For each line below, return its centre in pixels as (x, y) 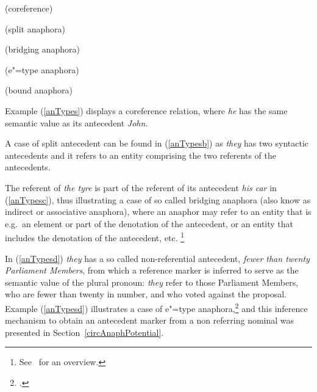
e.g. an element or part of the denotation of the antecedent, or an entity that (149, 223)
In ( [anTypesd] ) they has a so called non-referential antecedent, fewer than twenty (157, 258)
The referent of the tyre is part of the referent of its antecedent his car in (141, 187)
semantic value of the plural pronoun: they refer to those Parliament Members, (152, 282)
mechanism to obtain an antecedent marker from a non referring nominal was (150, 320)
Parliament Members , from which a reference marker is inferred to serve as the (152, 270)
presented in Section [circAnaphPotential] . (84, 332)
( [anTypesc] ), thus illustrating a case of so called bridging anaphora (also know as (158, 199)
